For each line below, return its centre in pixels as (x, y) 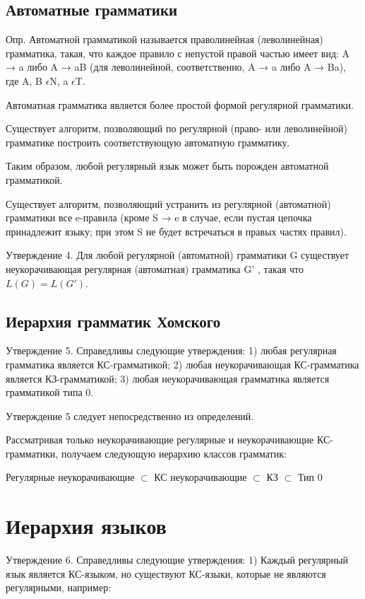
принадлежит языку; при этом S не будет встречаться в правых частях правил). (176, 231)
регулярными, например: (59, 587)
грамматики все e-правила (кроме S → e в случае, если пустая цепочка (159, 217)
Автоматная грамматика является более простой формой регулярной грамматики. (180, 104)
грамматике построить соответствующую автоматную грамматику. (148, 142)
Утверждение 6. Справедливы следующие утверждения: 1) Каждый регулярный (177, 560)
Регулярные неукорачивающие (70, 477)
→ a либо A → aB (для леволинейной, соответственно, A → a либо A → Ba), (176, 67)
